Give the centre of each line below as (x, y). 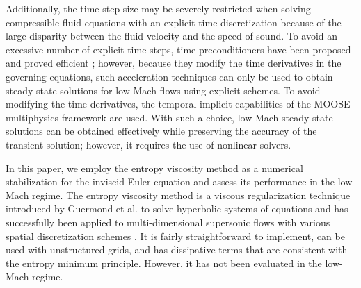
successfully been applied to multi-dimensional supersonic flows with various (168, 222)
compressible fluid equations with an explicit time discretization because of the (174, 22)
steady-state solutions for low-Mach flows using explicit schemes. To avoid (163, 90)
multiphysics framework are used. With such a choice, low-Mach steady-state (169, 117)
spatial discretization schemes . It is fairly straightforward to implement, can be (175, 236)
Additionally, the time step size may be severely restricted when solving (158, 8)
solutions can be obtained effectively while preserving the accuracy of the (161, 131)
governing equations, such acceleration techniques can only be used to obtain (169, 76)
